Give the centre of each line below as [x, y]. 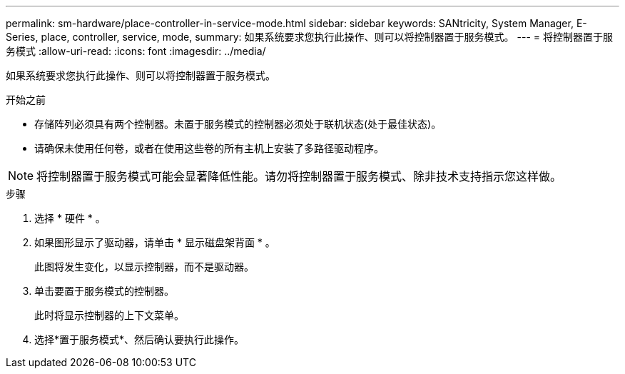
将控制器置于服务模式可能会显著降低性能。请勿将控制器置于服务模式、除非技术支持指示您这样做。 [299, 176]
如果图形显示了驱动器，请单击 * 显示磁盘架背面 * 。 [155, 242]
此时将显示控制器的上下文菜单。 [109, 315]
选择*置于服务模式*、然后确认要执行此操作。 [139, 339]
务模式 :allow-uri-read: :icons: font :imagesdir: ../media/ [136, 51]
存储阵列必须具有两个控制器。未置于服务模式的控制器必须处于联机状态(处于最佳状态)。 [238, 124]
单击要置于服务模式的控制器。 [104, 291]
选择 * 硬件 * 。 [70, 218]
